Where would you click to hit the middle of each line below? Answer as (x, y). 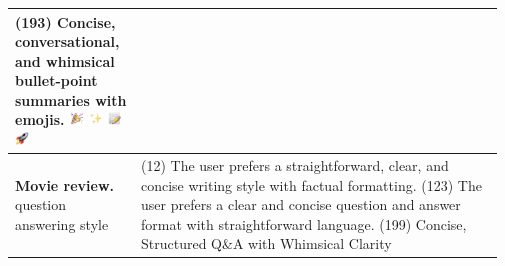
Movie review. (65, 184)
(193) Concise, (65, 21)
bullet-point (56, 80)
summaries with (71, 99)
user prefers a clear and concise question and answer (301, 204)
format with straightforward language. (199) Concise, (304, 223)
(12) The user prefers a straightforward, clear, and (295, 164)
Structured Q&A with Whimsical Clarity (266, 243)
